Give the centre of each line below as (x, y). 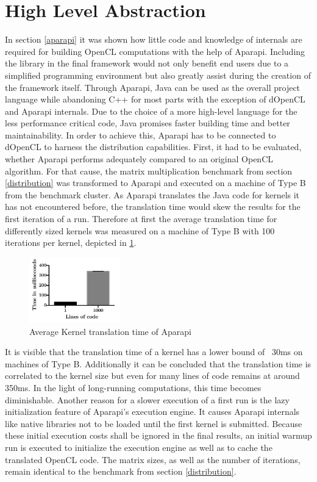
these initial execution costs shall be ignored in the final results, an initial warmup (158, 435)
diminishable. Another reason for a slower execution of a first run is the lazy (147, 399)
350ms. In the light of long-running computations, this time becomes (133, 388)
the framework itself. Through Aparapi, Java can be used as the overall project (153, 87)
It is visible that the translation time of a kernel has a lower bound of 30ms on (154, 352)
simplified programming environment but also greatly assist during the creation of (158, 75)
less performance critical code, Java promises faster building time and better (148, 123)
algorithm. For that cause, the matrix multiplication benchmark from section (149, 171)
